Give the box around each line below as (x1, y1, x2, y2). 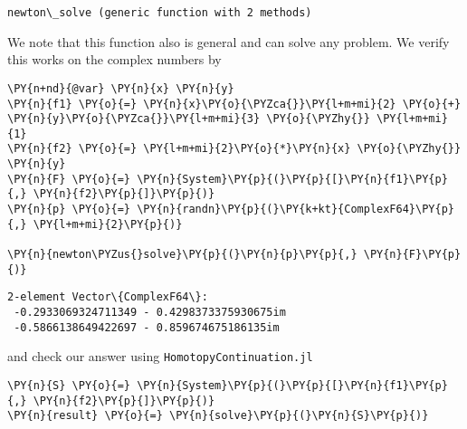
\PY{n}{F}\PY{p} (363, 248, 462, 262)
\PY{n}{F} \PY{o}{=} (7, 172, 131, 186)
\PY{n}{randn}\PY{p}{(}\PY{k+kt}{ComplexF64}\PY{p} (137, 203, 454, 216)
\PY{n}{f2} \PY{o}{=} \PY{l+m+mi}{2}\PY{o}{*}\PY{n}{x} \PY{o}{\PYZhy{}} (7, 142, 462, 156)
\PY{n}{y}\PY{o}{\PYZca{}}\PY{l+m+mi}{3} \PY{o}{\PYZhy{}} (7, 112, 370, 126)
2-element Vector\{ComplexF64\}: (7, 291, 208, 304)
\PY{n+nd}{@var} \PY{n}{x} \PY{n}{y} (7, 81, 234, 95)
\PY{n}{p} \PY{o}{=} (7, 203, 131, 216)
